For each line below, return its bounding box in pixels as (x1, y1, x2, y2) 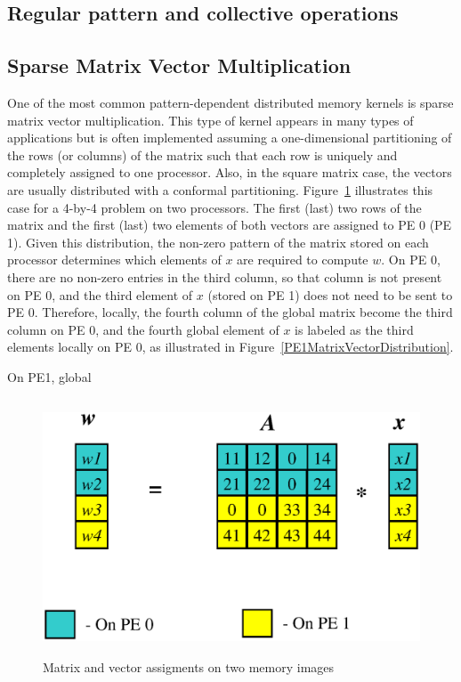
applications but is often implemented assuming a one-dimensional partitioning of (7, 128, 452, 147)
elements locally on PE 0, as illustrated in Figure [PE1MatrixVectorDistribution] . (7, 337, 454, 356)
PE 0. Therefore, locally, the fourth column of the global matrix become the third (7, 303, 453, 321)
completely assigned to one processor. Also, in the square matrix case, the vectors (7, 163, 452, 182)
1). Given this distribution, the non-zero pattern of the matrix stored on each (7, 232, 429, 251)
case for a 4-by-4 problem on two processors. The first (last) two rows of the (7, 198, 422, 216)
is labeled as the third (295, 320, 414, 338)
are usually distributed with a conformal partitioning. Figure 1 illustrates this (7, 180, 433, 199)
